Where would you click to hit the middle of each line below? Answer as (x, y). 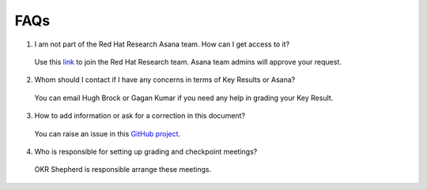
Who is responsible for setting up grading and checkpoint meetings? (146, 151)
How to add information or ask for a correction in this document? (140, 116)
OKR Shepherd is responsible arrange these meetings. (123, 170)
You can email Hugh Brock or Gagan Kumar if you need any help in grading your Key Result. (184, 98)
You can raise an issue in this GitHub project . (108, 133)
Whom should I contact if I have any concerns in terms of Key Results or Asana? (165, 80)
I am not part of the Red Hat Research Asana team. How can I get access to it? (162, 44)
